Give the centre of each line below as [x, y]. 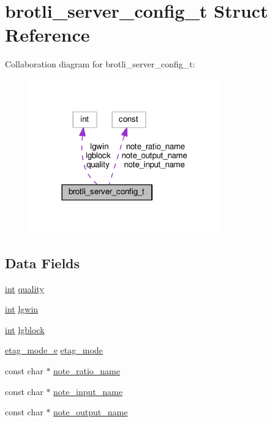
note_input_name [88, 391]
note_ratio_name [87, 370]
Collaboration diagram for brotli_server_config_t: [100, 64]
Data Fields [43, 262]
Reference [47, 35]
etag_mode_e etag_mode [54, 350]
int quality [25, 288]
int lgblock [25, 329]
